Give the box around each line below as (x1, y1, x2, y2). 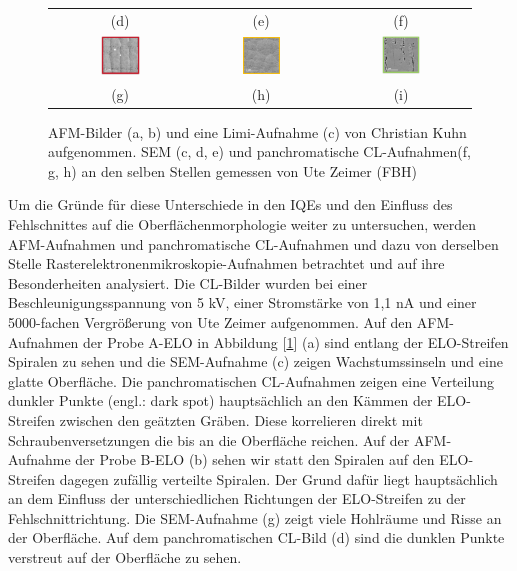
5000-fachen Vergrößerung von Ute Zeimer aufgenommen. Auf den (8, 311, 413, 332)
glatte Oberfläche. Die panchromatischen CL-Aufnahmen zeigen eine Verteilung (8, 370, 494, 391)
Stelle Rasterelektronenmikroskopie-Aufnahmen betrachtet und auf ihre (8, 253, 445, 274)
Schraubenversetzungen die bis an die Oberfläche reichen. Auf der (8, 429, 410, 450)
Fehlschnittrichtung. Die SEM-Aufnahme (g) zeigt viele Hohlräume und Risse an (8, 507, 502, 528)
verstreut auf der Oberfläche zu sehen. (8, 547, 242, 568)
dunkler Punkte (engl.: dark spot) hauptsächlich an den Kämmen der (8, 390, 433, 411)
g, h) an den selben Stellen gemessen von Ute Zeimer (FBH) (48, 160, 417, 181)
